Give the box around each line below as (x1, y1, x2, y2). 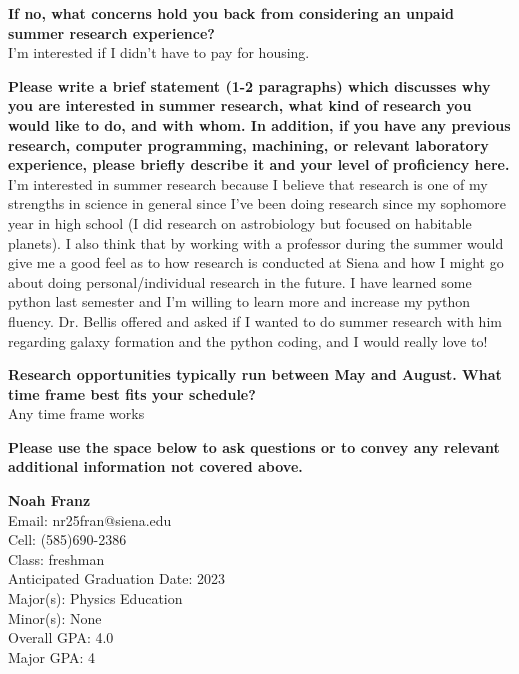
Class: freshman (8, 548, 105, 569)
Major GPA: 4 (8, 646, 96, 667)
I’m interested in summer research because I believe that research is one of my (8, 173, 488, 194)
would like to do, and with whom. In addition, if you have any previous (8, 114, 511, 135)
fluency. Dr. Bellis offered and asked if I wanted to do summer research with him (8, 310, 502, 331)
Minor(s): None (8, 607, 102, 628)
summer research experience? (8, 22, 215, 43)
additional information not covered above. (8, 456, 303, 477)
